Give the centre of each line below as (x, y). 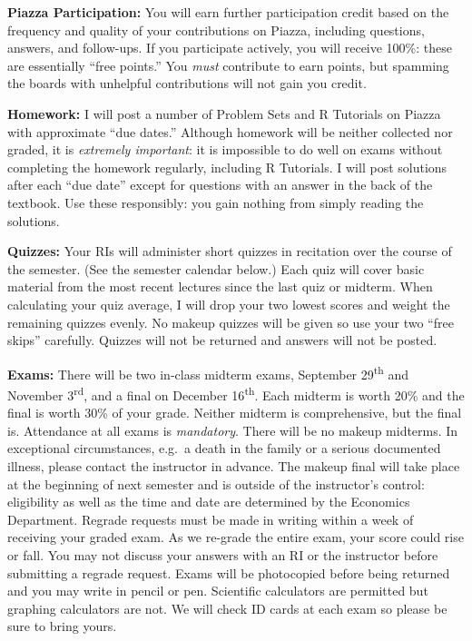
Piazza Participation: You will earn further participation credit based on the (228, 12)
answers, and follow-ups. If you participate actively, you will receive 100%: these (230, 48)
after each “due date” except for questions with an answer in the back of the (220, 185)
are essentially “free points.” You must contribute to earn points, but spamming (228, 65)
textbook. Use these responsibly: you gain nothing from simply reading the (216, 202)
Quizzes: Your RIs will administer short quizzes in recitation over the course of (230, 251)
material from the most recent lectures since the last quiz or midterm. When (220, 286)
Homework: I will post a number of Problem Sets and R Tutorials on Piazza (224, 113)
